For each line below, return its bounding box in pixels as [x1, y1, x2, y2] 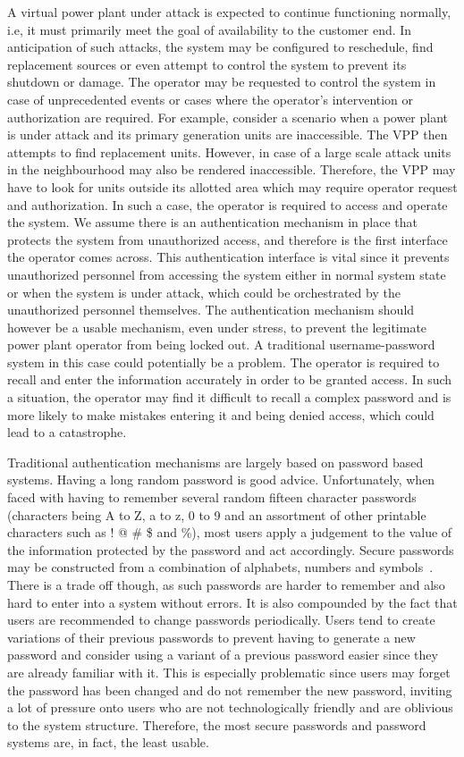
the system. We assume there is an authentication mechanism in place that [7, 213, 418, 231]
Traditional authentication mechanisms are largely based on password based [7, 452, 424, 471]
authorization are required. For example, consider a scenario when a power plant [7, 107, 449, 126]
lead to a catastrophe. [7, 423, 127, 442]
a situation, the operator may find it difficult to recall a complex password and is [7, 388, 451, 407]
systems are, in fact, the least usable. [7, 733, 209, 752]
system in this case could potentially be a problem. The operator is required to [7, 352, 440, 371]
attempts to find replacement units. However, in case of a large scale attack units [7, 142, 451, 161]
